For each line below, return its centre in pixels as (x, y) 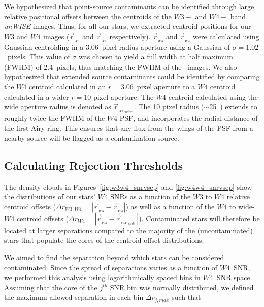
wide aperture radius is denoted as (58, 106)
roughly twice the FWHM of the (55, 118)
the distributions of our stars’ (50, 196)
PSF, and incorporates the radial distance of (189, 118)
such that (186, 297)
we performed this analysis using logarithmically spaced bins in (102, 277)
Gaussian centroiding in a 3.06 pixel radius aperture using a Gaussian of (117, 47)
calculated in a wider (37, 96)
